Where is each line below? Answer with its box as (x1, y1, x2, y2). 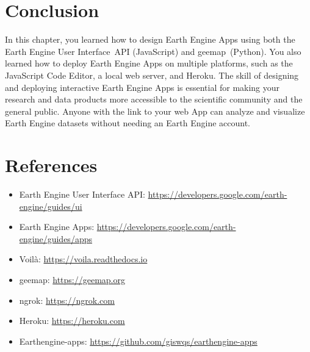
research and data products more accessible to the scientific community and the (5, 93, 303, 106)
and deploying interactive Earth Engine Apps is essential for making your (5, 81, 280, 93)
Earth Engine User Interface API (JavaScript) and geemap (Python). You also (5, 45, 301, 57)
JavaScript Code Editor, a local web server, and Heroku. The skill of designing (5, 68, 299, 81)
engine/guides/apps (19, 232, 92, 245)
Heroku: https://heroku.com (19, 314, 125, 327)
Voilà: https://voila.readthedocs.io (19, 253, 148, 265)
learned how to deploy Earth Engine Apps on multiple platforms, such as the (5, 57, 293, 70)
